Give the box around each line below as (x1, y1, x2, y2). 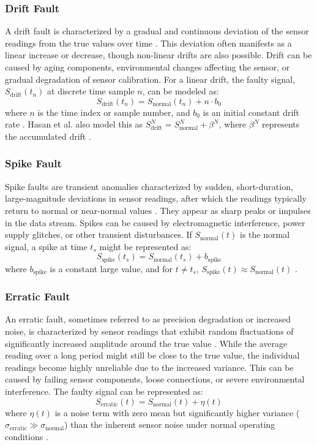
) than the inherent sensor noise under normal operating (64, 418, 275, 431)
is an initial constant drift (203, 105, 300, 118)
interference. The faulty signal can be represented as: (5, 385, 203, 398)
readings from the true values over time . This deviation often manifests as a (5, 36, 292, 49)
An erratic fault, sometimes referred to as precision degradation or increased (5, 313, 291, 325)
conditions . (5, 430, 48, 443)
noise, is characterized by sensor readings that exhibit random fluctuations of (5, 325, 294, 338)
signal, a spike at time (5, 240, 88, 253)
